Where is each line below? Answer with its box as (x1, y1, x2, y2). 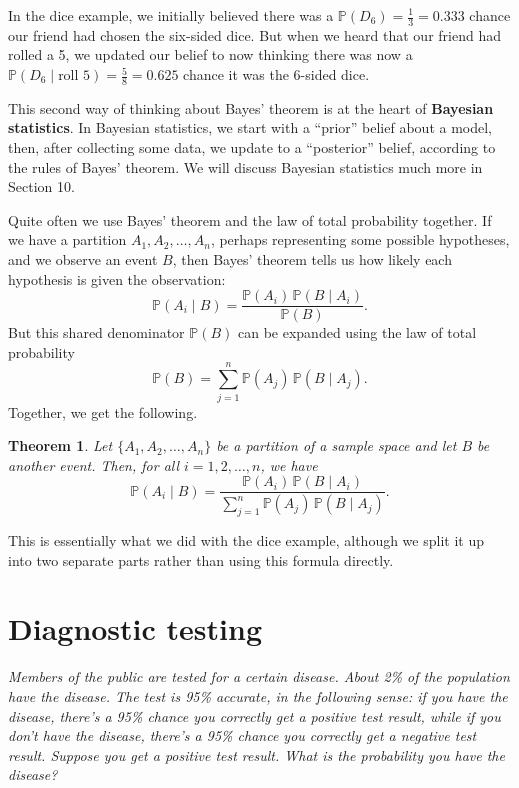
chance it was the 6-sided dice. (183, 64, 370, 85)
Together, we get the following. (8, 401, 198, 422)
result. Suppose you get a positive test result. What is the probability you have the (8, 744, 505, 765)
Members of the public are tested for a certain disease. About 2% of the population (8, 666, 510, 687)
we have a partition (8, 229, 127, 250)
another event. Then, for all (8, 454, 180, 475)
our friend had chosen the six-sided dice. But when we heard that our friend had (8, 24, 501, 45)
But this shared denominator (8, 322, 185, 343)
